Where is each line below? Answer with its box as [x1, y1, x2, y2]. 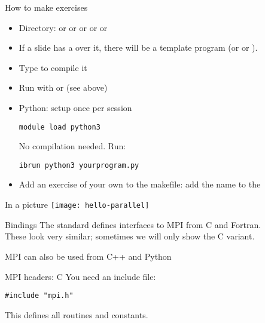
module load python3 [19, 122, 100, 131]
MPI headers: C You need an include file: [5, 270, 156, 282]
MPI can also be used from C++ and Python [5, 250, 172, 262]
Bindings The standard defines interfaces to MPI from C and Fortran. [5, 218, 261, 230]
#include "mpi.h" [5, 291, 74, 300]
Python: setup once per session [19, 101, 132, 113]
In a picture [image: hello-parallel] [5, 198, 150, 211]
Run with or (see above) [19, 81, 108, 94]
